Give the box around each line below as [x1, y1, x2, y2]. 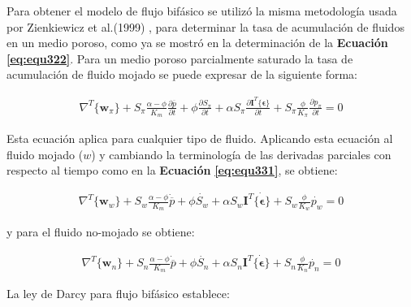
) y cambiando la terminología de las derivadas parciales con [91, 145, 392, 162]
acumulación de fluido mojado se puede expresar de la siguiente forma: [6, 66, 358, 83]
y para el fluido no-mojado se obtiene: [6, 223, 195, 240]
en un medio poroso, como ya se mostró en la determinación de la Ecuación [6, 34, 388, 51]
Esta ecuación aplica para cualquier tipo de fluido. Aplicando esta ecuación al [6, 130, 393, 147]
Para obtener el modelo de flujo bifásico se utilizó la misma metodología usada [6, 2, 397, 19]
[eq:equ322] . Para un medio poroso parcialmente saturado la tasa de [6, 50, 353, 67]
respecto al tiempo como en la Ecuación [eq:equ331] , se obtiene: [6, 162, 338, 179]
